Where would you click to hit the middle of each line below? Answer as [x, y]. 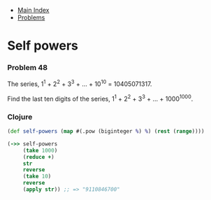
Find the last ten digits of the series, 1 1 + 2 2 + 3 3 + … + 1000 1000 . [100, 98]
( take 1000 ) [40, 150]
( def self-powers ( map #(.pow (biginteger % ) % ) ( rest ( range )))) [106, 131]
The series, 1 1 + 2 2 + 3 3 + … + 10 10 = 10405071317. [80, 83]
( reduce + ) [38, 157]
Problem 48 [27, 68]
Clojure [20, 117]
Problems [31, 17]
